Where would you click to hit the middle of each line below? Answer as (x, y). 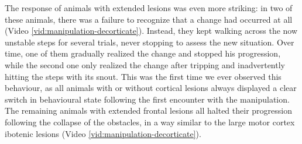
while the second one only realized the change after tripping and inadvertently (145, 64)
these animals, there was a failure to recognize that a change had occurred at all (149, 19)
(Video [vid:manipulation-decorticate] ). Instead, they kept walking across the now (151, 31)
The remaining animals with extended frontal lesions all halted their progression (148, 110)
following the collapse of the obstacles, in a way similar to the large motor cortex (150, 122)
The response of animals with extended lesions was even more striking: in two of (149, 8)
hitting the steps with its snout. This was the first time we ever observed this (143, 76)
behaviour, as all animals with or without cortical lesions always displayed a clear (151, 88)
